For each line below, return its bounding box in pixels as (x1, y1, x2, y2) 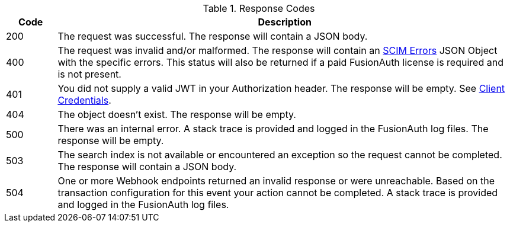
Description (258, 16, 312, 28)
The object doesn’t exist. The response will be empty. (57, 108, 296, 120)
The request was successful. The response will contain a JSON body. (57, 30, 368, 42)
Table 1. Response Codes (203, 2, 315, 14)
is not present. (57, 68, 121, 80)
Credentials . (57, 94, 111, 106)
